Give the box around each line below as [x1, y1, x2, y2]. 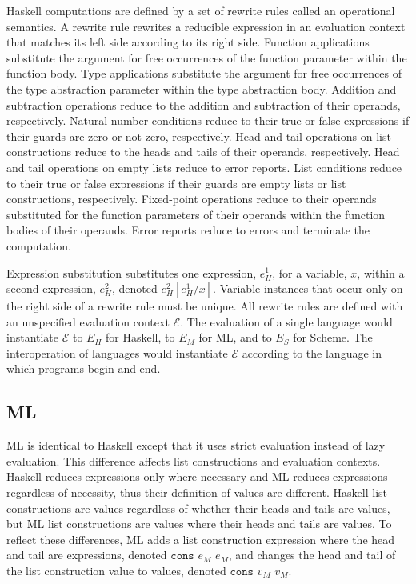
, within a [357, 264, 405, 281]
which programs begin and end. [6, 360, 161, 377]
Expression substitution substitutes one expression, [6, 264, 257, 281]
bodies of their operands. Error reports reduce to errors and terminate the [6, 222, 370, 238]
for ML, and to [198, 329, 272, 346]
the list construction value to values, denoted [6, 562, 226, 579]
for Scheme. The [293, 329, 373, 346]
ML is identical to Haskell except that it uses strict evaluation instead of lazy [6, 437, 386, 454]
